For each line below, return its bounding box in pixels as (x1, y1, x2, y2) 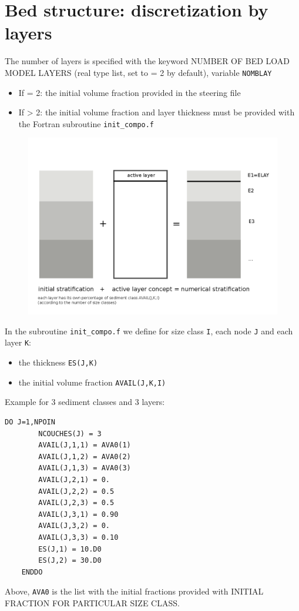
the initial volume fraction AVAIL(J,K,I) (18, 376, 166, 388)
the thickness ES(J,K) (18, 356, 98, 368)
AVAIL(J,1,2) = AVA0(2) (38, 452, 131, 461)
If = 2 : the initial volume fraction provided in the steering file (18, 86, 241, 98)
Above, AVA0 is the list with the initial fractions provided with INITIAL (5, 585, 264, 597)
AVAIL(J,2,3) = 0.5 (38, 499, 115, 507)
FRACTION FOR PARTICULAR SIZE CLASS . (5, 596, 180, 609)
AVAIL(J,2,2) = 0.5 (38, 487, 115, 496)
